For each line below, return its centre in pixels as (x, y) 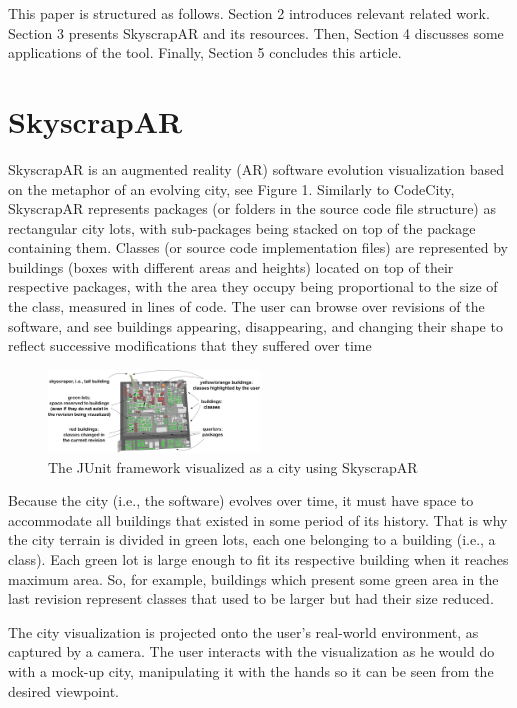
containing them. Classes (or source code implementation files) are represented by (258, 247)
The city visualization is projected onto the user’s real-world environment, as (243, 631)
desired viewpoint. (63, 690)
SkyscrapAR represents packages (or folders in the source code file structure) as (252, 208)
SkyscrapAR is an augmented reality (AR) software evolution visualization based (256, 168)
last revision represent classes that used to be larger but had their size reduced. (251, 598)
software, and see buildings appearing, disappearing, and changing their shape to (255, 325)
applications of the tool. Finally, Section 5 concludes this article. (205, 52)
